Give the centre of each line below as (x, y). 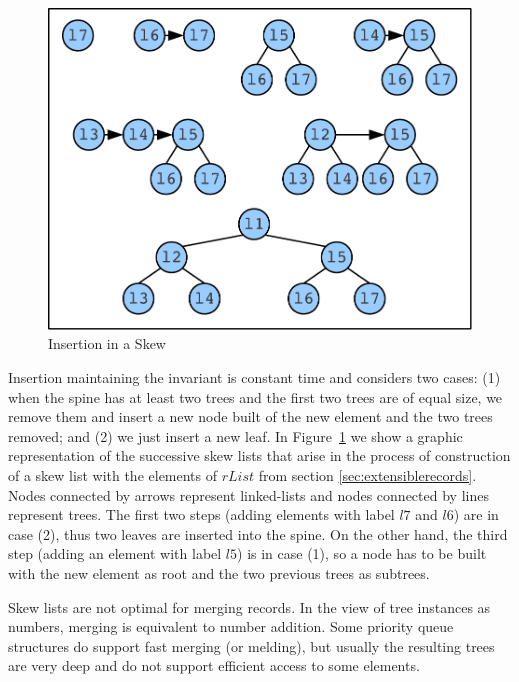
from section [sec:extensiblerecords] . (367, 475)
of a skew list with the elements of (113, 475)
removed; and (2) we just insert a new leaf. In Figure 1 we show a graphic (235, 435)
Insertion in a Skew (107, 343)
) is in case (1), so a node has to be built (362, 553)
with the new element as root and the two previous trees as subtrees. (219, 572)
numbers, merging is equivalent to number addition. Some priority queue (231, 626)
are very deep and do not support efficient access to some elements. (214, 665)
